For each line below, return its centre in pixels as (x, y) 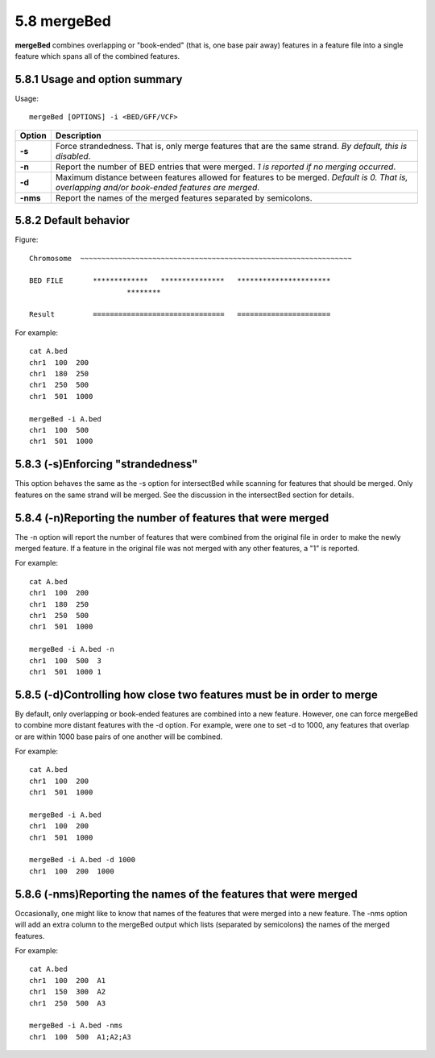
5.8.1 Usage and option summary (99, 79)
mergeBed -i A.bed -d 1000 (83, 860)
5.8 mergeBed (63, 21)
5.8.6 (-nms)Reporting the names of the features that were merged (186, 894)
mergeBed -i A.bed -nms (76, 1026)
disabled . (73, 156)
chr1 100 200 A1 (68, 980)
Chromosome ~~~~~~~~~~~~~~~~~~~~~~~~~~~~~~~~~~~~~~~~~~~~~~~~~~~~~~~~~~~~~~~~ (191, 258)
